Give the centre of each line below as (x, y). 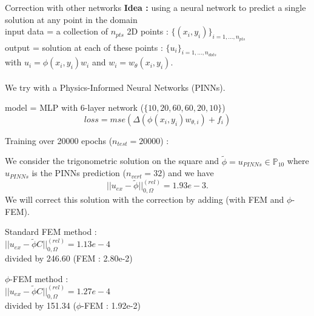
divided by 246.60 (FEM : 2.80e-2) (69, 258)
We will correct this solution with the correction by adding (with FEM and (145, 199)
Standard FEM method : (51, 232)
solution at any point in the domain (71, 19)
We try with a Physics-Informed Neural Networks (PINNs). (115, 87)
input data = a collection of (56, 31)
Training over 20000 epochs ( (59, 140)
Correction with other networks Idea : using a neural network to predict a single (155, 7)
